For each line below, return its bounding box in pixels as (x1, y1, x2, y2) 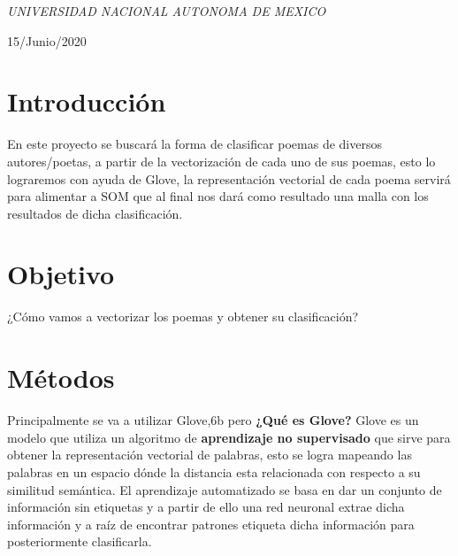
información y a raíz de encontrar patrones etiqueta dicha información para (7, 514, 415, 533)
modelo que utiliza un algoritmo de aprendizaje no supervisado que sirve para (7, 428, 451, 446)
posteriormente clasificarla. (7, 532, 152, 551)
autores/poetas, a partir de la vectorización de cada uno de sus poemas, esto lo (7, 151, 436, 170)
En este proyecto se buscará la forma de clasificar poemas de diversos (7, 135, 382, 153)
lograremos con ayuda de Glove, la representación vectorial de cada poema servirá (7, 169, 451, 188)
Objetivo (7, 256, 115, 292)
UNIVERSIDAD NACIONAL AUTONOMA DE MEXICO (7, 2, 326, 19)
